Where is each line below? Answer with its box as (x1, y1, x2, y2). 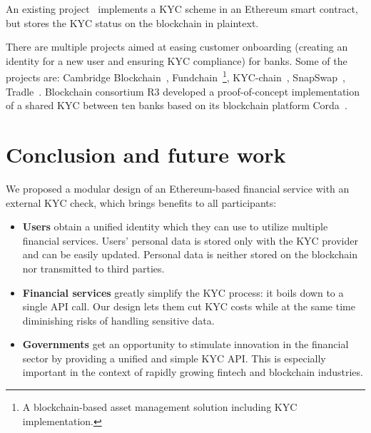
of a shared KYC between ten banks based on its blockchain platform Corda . (6, 98, 347, 113)
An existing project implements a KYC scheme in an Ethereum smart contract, (6, 1, 358, 16)
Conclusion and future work (6, 140, 286, 168)
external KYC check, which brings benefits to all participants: (6, 195, 277, 210)
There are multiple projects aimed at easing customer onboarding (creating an (6, 39, 348, 54)
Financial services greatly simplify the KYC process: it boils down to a (22, 285, 344, 300)
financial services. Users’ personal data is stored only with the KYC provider (22, 233, 358, 248)
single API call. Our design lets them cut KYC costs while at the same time (22, 299, 355, 314)
